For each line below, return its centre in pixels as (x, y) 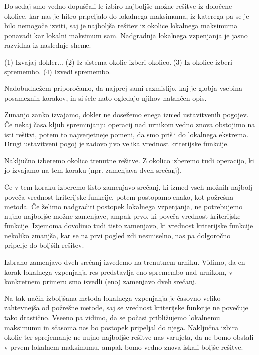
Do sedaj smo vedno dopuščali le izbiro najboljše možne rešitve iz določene (118, 6)
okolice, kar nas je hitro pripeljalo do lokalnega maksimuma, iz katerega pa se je (127, 16)
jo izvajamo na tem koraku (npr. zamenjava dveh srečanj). (93, 170)
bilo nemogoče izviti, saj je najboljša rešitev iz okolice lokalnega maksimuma (121, 26)
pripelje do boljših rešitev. (44, 245)
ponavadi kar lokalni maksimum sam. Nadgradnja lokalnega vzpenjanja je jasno (126, 35)
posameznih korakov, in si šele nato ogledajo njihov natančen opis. (106, 98)
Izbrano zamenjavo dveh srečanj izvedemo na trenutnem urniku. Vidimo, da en (125, 262)
